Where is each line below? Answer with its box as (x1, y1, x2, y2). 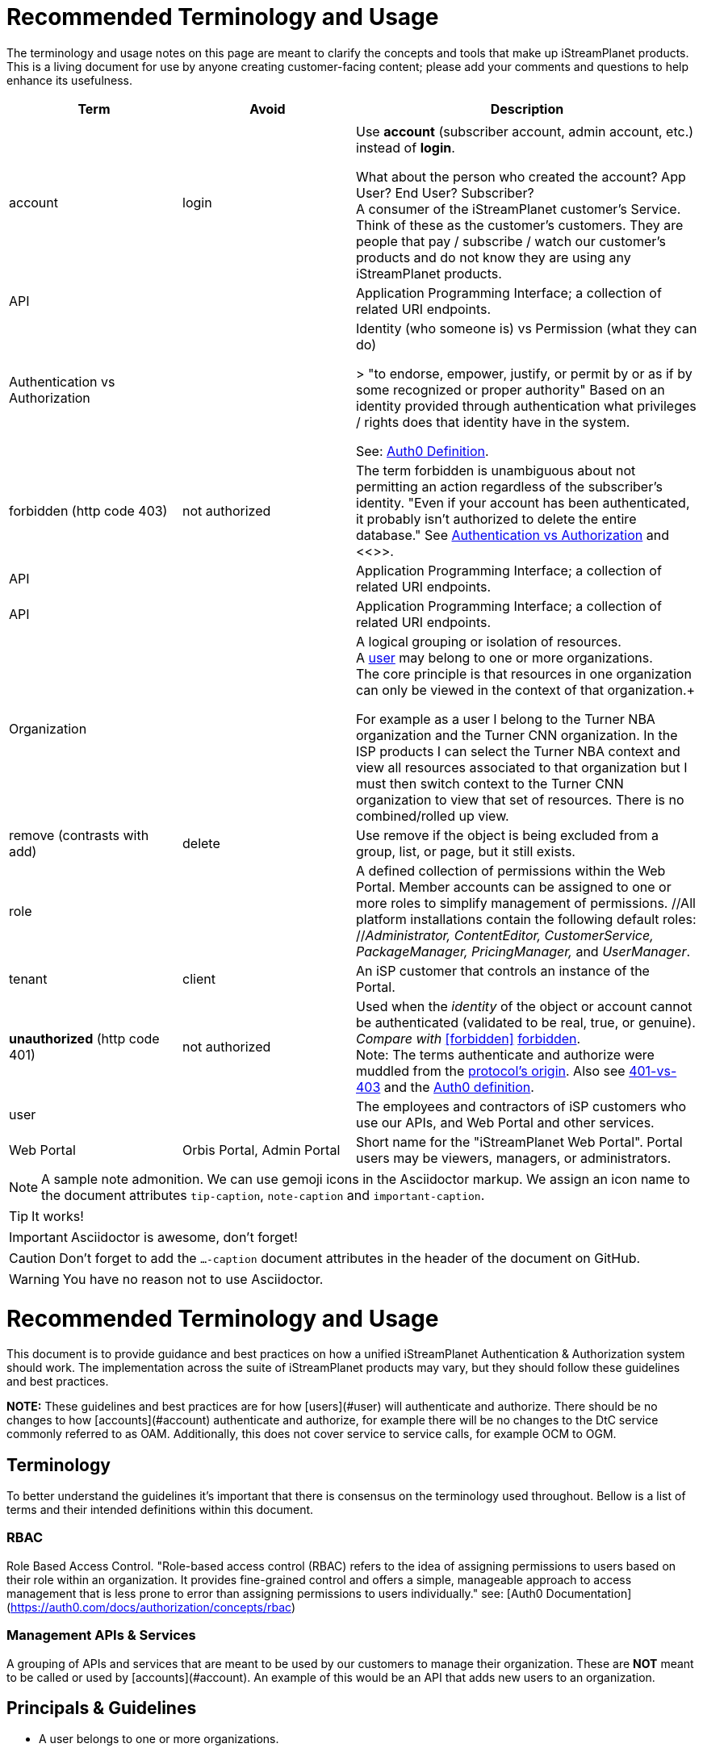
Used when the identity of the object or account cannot (356, 997, 693, 1014)
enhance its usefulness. (6, 73, 133, 87)
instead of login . (356, 139, 455, 156)
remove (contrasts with (9, 826, 149, 843)
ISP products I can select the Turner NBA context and (356, 742, 680, 759)
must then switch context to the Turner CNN (356, 775, 624, 792)
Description (490, 100, 564, 117)
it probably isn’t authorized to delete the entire (356, 510, 637, 527)
